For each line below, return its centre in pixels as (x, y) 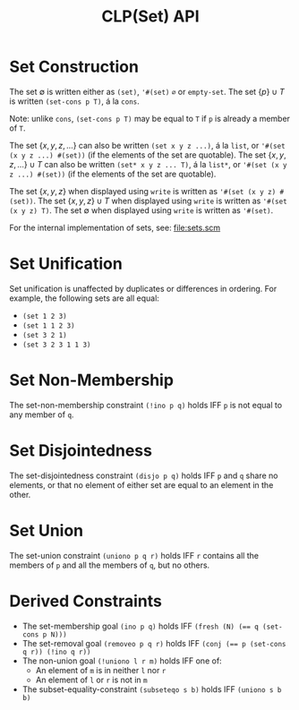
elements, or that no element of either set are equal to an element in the (141, 484)
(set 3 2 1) (44, 335)
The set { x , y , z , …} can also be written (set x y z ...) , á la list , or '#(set (147, 145)
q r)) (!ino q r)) (56, 652)
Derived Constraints (86, 601)
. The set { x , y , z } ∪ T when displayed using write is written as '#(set (160, 201)
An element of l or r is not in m (91, 680)
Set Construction (74, 67)
